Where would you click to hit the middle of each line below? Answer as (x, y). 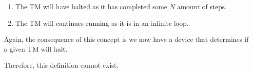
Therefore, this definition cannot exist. (61, 65)
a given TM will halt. (36, 48)
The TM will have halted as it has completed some (91, 6)
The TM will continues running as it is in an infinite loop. (102, 23)
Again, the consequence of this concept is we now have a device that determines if (126, 39)
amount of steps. (202, 6)
